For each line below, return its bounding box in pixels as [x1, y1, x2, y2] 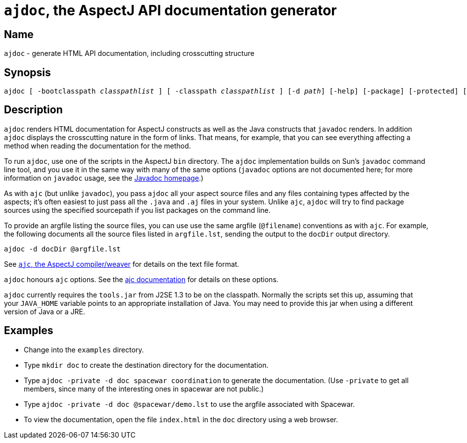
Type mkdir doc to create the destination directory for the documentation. [24, 360, 269, 369]
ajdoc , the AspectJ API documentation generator [4, 2, 337, 19]
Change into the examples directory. [24, 345, 144, 354]
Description [4, 103, 63, 116]
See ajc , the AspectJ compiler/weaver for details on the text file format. [4, 259, 239, 268]
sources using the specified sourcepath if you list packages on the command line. [4, 205, 271, 214]
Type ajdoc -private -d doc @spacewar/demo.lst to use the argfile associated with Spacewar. [24, 399, 355, 408]
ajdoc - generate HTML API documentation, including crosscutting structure [4, 49, 255, 58]
